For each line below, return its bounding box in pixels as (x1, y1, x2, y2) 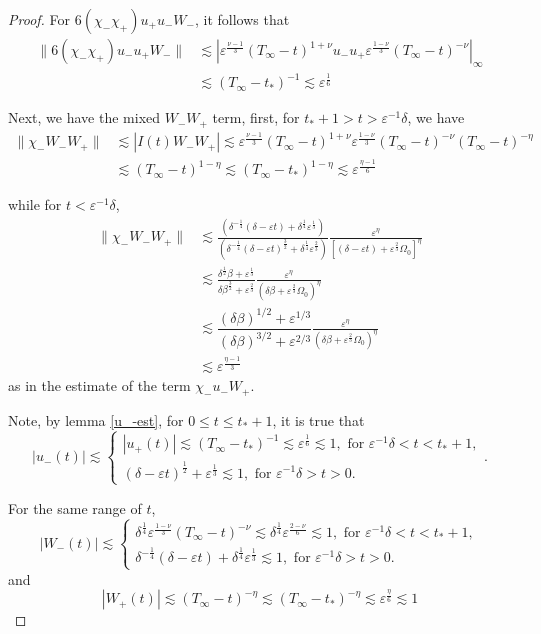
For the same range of (8, 497, 142, 518)
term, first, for (212, 107, 300, 128)
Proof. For (8, 9, 71, 29)
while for (8, 194, 62, 215)
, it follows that (194, 9, 290, 29)
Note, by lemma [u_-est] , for (8, 409, 184, 430)
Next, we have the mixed (8, 107, 161, 128)
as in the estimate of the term (8, 375, 191, 396)
